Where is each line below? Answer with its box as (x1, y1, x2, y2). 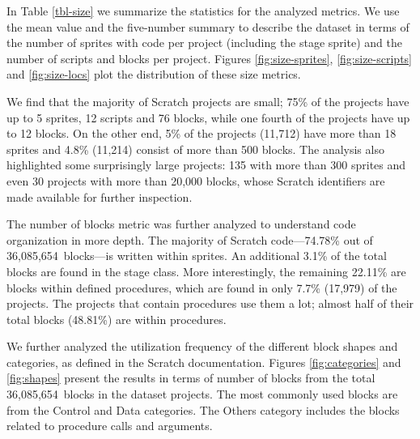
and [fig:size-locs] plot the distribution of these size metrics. (6, 66, 301, 83)
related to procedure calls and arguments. (6, 417, 213, 434)
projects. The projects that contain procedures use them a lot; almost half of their (6, 295, 414, 312)
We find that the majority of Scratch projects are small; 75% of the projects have (6, 92, 409, 109)
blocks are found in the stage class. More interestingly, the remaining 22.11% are (6, 262, 406, 279)
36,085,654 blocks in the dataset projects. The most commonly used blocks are (6, 386, 398, 403)
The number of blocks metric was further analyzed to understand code (6, 215, 356, 232)
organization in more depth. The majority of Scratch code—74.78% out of (6, 231, 373, 248)
